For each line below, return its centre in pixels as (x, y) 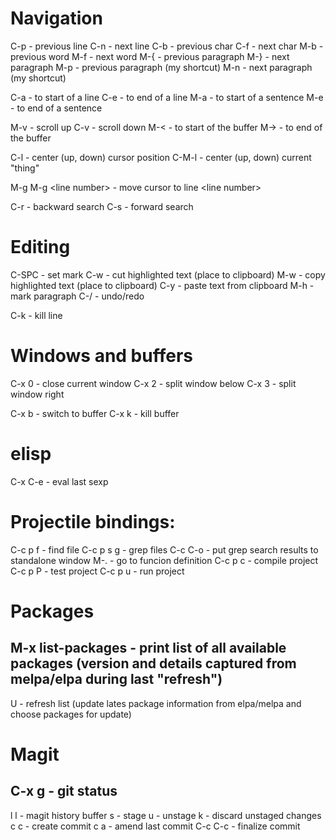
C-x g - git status (64, 791)
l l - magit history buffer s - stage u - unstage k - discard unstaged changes (166, 815)
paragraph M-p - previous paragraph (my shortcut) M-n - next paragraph (161, 67)
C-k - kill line (36, 315)
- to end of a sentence (56, 108)
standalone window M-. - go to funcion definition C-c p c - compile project (164, 560)
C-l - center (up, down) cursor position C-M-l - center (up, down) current (161, 157)
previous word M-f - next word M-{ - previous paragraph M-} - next (150, 56)
